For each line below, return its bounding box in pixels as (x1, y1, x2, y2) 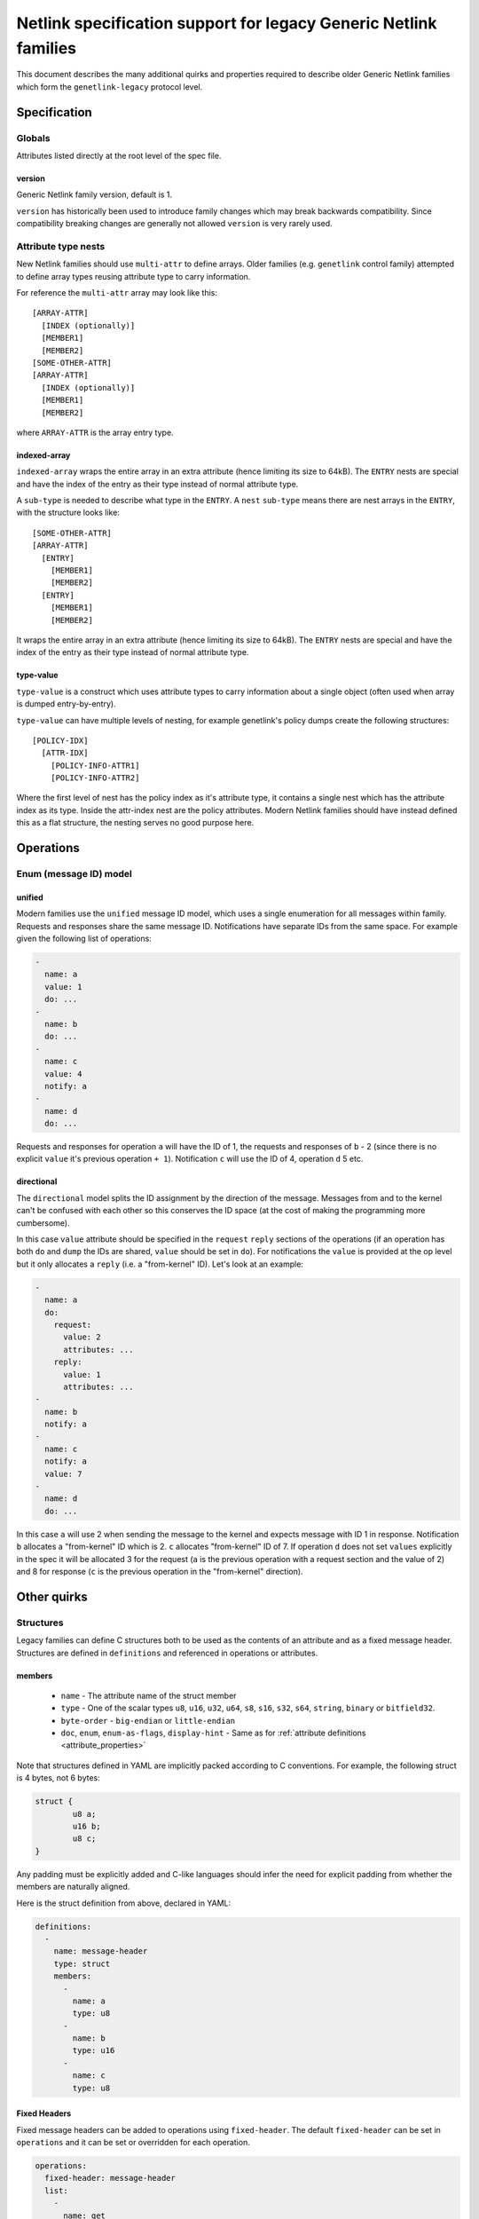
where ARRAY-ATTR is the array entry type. (16, 427, 174, 438)
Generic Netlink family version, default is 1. (16, 189, 173, 200)
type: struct (53, 1958, 111, 1969)
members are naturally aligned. (16, 1882, 130, 1892)
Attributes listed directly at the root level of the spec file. (16, 150, 222, 161)
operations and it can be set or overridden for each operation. (16, 2137, 250, 2147)
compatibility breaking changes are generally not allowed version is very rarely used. (16, 218, 333, 229)
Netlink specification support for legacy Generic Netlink (16, 13, 437, 33)
